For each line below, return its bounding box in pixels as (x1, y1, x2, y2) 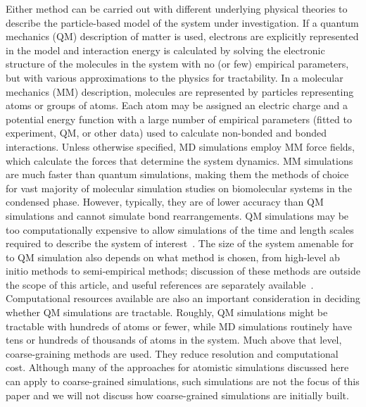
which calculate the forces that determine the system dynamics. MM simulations (6, 153, 353, 168)
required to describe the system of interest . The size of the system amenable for (6, 236, 354, 251)
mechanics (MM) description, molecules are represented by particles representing (6, 84, 354, 99)
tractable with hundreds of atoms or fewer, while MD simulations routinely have (6, 318, 352, 333)
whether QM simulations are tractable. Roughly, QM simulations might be (6, 305, 328, 320)
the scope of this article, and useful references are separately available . (6, 277, 314, 292)
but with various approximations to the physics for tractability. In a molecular (6, 70, 343, 84)
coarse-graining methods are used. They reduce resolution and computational (6, 346, 339, 361)
